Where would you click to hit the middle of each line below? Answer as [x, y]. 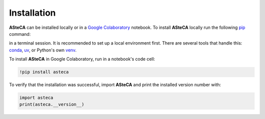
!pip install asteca [44, 72]
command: [20, 34]
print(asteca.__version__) [52, 105]
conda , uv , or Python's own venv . [43, 50]
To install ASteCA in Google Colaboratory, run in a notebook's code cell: [82, 59]
